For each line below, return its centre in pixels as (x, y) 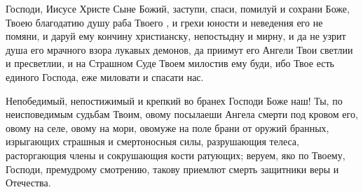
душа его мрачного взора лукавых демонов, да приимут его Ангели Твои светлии (179, 49)
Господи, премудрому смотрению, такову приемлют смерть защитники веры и (172, 169)
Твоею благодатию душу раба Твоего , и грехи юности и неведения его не (164, 22)
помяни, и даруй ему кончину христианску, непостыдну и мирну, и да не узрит (176, 36)
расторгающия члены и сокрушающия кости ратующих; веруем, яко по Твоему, (176, 155)
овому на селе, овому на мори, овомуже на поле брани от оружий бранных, (167, 127)
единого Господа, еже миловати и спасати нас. (105, 76)
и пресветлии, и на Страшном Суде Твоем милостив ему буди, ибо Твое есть (170, 63)
